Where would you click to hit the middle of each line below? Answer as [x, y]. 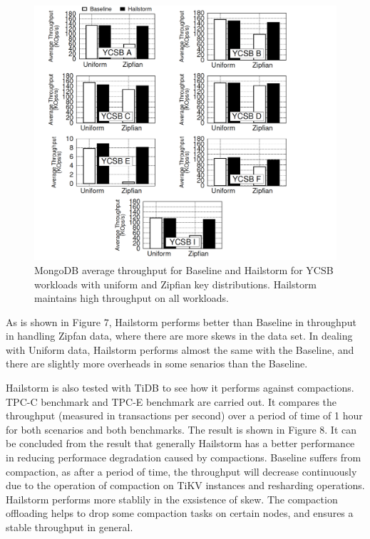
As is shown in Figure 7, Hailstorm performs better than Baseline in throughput [181, 321]
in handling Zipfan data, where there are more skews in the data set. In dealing [179, 336]
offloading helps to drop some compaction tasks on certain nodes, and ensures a [180, 513]
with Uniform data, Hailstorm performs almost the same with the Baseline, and [180, 349]
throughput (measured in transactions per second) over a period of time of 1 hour [184, 415]
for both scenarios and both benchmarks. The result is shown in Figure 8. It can [181, 429]
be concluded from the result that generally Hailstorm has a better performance [180, 443]
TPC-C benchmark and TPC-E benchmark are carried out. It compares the [171, 401]
